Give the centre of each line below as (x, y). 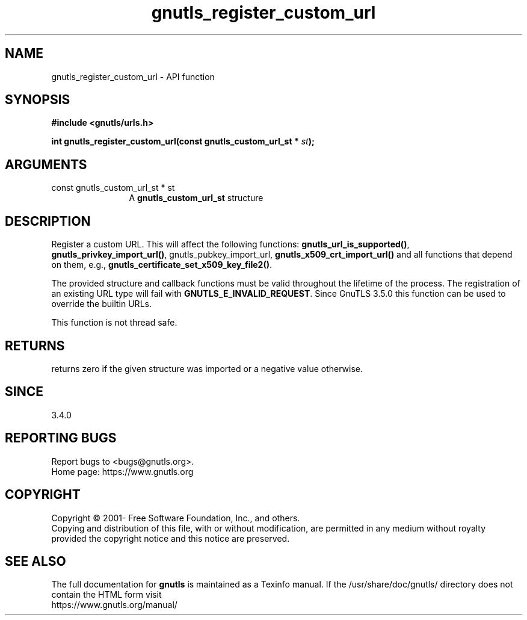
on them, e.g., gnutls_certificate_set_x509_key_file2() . (162, 265)
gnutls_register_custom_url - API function (133, 76)
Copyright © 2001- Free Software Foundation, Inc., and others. (176, 518)
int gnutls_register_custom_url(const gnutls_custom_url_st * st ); (183, 141)
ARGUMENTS (46, 164)
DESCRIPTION (48, 221)
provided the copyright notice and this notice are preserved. (171, 538)
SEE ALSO (35, 561)
